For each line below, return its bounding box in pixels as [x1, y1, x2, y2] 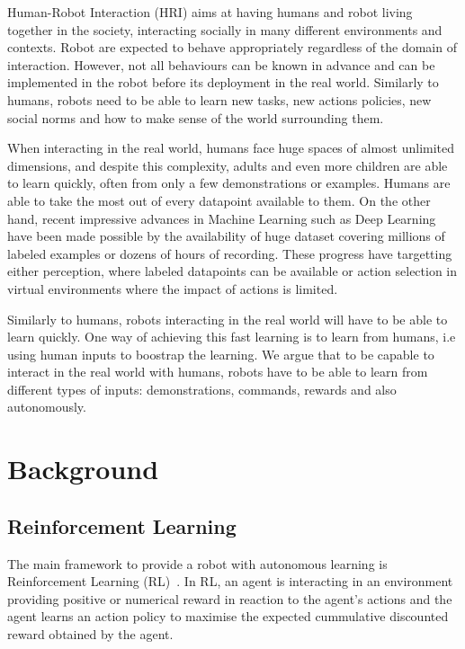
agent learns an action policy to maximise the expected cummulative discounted [7, 607, 449, 626]
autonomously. [7, 397, 86, 416]
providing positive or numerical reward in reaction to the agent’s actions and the [7, 589, 452, 608]
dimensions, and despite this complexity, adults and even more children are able [7, 156, 448, 174]
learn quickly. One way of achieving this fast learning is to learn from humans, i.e [7, 327, 456, 346]
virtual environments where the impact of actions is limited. [7, 279, 338, 298]
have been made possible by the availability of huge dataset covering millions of [7, 227, 445, 245]
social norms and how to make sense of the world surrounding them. [7, 108, 384, 127]
